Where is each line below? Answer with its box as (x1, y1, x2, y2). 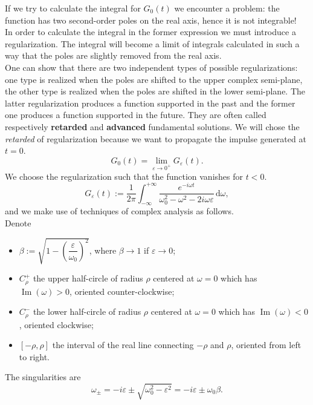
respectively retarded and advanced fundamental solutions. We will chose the (5, 120, 300, 133)
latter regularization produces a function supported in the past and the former (5, 96, 295, 109)
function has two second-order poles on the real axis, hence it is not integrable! (5, 13, 297, 26)
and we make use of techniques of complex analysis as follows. (5, 205, 234, 217)
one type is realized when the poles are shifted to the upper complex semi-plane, (5, 73, 303, 85)
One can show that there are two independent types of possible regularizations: (5, 61, 298, 73)
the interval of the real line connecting (52, 338, 194, 351)
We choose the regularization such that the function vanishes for (5, 170, 243, 182)
